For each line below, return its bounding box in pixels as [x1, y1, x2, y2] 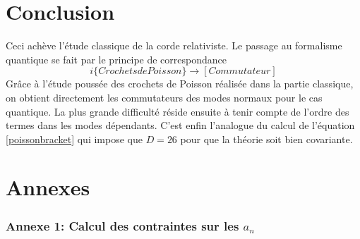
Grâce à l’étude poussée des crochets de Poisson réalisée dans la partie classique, [6, 76, 354, 91]
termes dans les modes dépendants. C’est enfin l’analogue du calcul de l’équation [6, 118, 355, 133]
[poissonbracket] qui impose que [6, 131, 143, 146]
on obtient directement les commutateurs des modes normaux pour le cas [6, 90, 323, 104]
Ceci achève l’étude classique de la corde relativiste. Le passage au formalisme [6, 38, 342, 53]
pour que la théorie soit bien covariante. [180, 131, 353, 146]
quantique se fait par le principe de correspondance [6, 51, 227, 66]
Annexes [6, 173, 90, 202]
